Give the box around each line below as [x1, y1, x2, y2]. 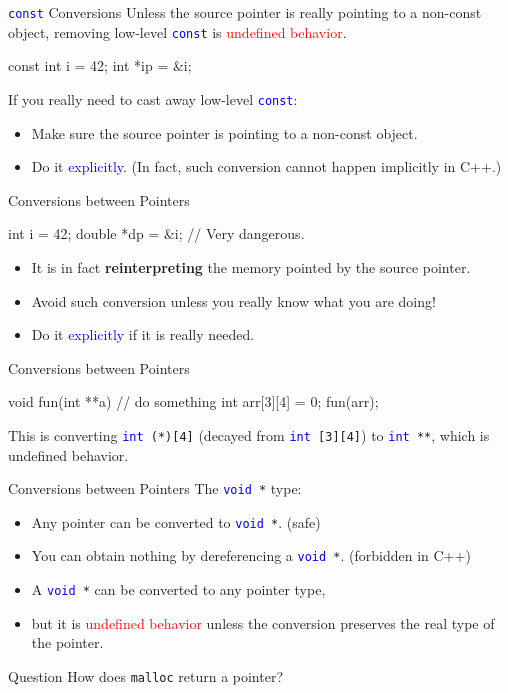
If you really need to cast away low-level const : [8, 88, 298, 109]
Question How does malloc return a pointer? [8, 665, 284, 686]
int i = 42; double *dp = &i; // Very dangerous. [8, 223, 305, 244]
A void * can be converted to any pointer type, [31, 579, 326, 600]
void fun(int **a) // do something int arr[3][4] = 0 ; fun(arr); [8, 391, 379, 412]
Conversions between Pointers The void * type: [8, 478, 302, 499]
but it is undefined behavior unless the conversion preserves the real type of [31, 612, 495, 633]
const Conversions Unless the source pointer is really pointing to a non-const [8, 2, 482, 22]
